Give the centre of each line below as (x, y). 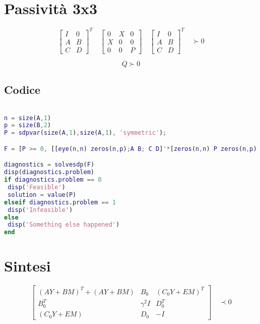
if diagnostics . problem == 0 (53, 180)
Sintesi (27, 266)
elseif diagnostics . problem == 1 (60, 202)
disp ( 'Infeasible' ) (40, 210)
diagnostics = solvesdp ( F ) (49, 165)
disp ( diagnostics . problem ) (49, 172)
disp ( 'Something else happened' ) (64, 225)
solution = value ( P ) (42, 195)
